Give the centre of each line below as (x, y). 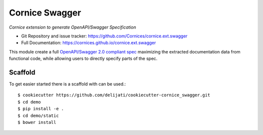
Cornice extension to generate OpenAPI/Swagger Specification (73, 27)
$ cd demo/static (38, 116)
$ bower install (37, 122)
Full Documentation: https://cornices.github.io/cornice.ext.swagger (89, 43)
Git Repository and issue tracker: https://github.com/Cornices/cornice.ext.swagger (104, 36)
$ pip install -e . (41, 109)
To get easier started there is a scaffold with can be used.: (67, 84)
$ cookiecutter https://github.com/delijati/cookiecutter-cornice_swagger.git (114, 95)
